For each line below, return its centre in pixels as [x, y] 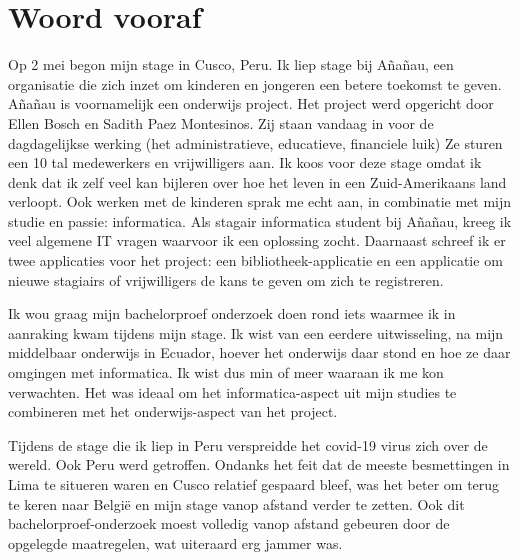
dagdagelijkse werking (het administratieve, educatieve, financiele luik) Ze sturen [255, 142]
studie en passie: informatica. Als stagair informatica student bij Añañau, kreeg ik [260, 220]
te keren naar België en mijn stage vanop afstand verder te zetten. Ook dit [236, 503]
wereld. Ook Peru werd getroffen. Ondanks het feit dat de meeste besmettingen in [259, 464]
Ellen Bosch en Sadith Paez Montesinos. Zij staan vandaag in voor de [221, 122]
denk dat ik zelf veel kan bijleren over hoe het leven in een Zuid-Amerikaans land [257, 181]
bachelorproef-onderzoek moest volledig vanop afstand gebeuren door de [229, 523]
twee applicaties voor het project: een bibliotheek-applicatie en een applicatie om [255, 260]
